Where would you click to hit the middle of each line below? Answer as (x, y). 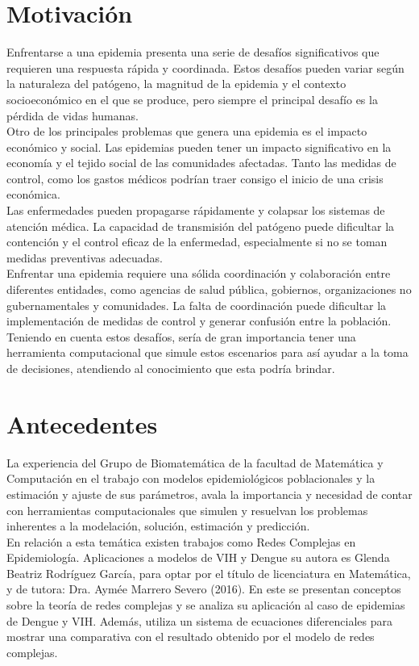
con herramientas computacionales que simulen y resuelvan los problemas (187, 510)
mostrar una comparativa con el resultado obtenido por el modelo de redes (191, 637)
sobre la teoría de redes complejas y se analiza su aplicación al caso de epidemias (206, 605)
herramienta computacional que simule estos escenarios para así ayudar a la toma (207, 352)
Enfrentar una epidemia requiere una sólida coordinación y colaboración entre (199, 273)
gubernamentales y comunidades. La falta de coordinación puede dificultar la (197, 305)
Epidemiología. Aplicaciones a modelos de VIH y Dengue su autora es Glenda (198, 557)
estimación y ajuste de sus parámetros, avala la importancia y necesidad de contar (209, 494)
